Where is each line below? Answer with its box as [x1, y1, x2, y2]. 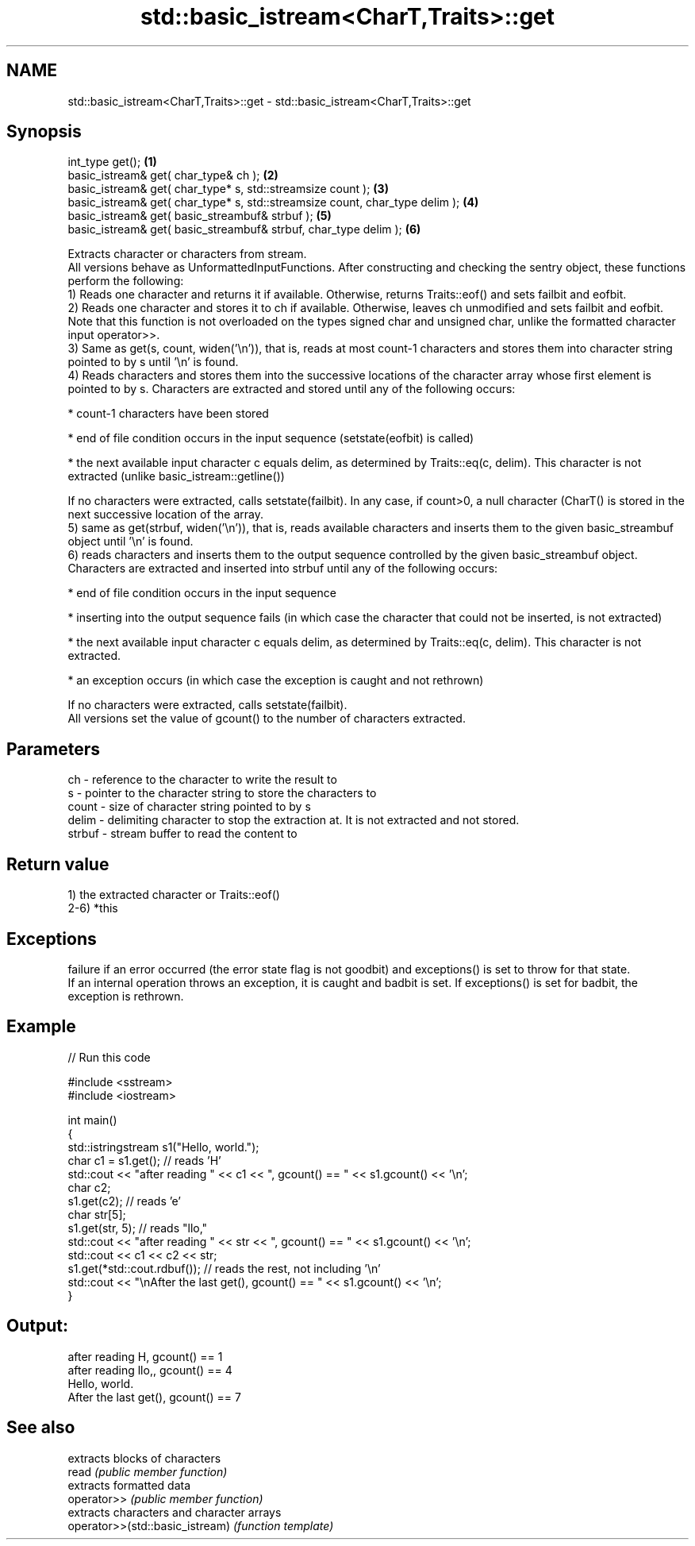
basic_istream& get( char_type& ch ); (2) [67, 168, 278, 183]
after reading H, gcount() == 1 [67, 1349, 223, 1363]
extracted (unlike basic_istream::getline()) [67, 469, 285, 484]
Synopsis [6, 121, 82, 142]
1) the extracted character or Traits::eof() [67, 888, 280, 902]
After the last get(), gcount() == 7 [67, 1390, 241, 1404]
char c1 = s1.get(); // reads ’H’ [67, 1153, 221, 1167]
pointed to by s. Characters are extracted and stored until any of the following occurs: [67, 382, 516, 396]
